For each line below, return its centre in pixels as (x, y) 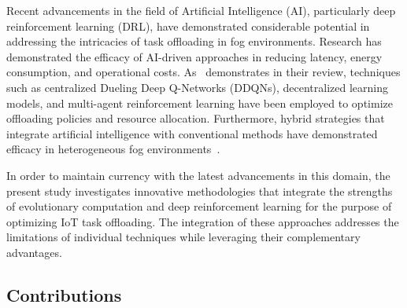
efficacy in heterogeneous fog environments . (113, 149)
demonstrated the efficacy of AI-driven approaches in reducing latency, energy (194, 56)
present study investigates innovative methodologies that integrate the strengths (200, 191)
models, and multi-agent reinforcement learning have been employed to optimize (200, 103)
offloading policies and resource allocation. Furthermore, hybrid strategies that (196, 118)
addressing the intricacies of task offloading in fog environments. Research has (194, 41)
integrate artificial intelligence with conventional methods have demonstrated (192, 133)
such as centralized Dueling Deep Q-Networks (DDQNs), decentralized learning (197, 87)
